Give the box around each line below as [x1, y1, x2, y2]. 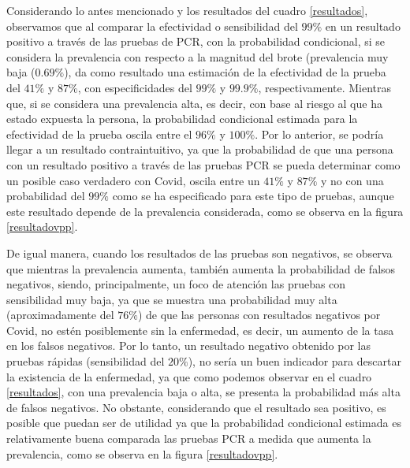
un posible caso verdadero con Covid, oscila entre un [6, 172, 260, 188]
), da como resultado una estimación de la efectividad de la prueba [64, 64, 386, 80]
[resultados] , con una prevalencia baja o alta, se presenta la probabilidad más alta [6, 384, 401, 400]
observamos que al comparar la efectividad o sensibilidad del [6, 17, 298, 34]
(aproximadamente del [6, 306, 114, 323]
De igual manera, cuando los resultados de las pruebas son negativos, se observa [6, 244, 393, 261]
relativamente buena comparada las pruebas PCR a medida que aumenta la [6, 430, 371, 447]
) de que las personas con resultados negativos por [137, 306, 381, 323]
